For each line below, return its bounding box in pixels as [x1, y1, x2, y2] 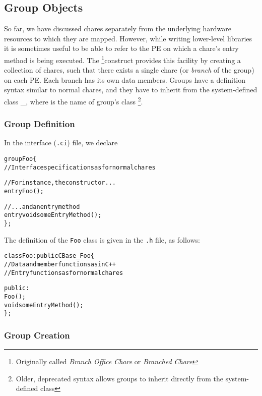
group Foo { [4, 155, 37, 163]
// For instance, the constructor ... [4, 179, 116, 187]
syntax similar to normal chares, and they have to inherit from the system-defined [4, 84, 257, 95]
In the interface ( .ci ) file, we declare [4, 137, 118, 148]
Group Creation [4, 328, 70, 341]
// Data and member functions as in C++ [4, 261, 116, 268]
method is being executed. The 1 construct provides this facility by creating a [4, 53, 241, 65]
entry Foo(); [4, 188, 44, 195]
